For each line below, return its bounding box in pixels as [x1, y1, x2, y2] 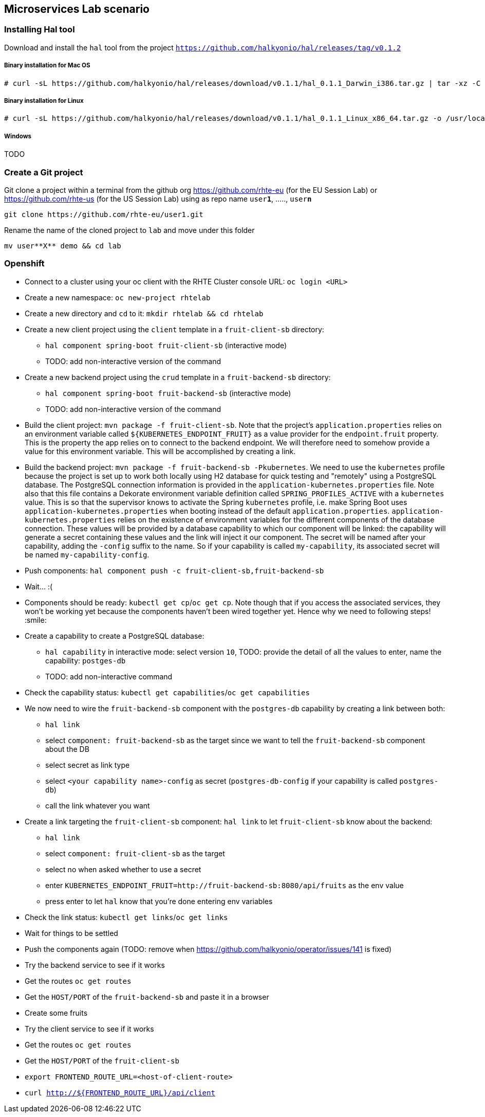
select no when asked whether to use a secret [45, 864, 201, 874]
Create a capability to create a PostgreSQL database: [25, 631, 204, 640]
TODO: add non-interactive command [45, 672, 173, 681]
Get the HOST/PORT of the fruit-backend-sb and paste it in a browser [25, 992, 269, 1001]
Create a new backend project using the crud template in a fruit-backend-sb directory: [25, 372, 331, 382]
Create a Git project [4, 167, 83, 177]
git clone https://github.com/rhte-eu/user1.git [4, 210, 203, 219]
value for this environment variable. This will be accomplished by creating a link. [25, 446, 296, 456]
